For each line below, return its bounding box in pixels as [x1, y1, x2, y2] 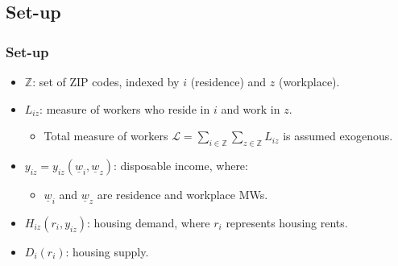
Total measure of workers [44, 127, 168, 144]
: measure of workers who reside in [39, 100, 210, 117]
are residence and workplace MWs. [97, 185, 268, 202]
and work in [221, 100, 280, 117]
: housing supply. [65, 243, 149, 260]
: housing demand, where [86, 214, 210, 231]
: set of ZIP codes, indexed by [32, 73, 180, 89]
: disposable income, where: [113, 156, 248, 173]
